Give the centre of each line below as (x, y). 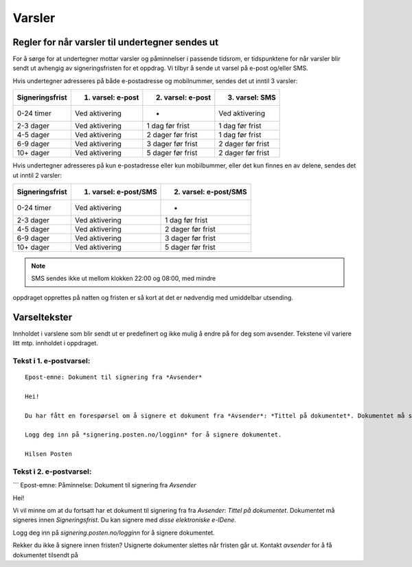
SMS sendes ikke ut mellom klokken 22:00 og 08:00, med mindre (124, 279)
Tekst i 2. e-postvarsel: (52, 472)
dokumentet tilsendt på (45, 555)
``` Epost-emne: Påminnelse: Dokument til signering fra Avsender (104, 485)
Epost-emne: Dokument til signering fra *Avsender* (114, 377)
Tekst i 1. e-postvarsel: (51, 360)
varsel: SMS (256, 97)
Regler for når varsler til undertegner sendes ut (116, 42)
